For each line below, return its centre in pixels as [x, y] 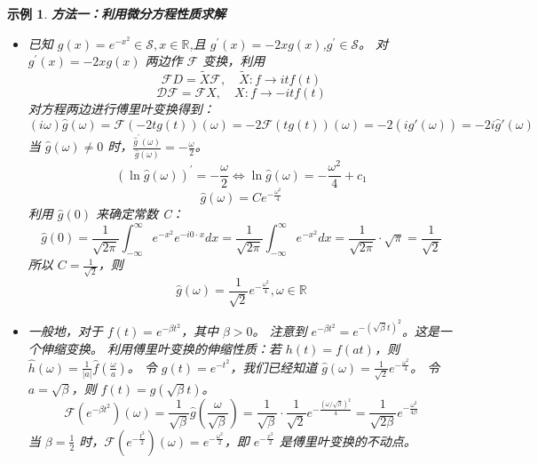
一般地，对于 [65, 331]
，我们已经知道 [274, 367]
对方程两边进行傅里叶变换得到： [121, 108]
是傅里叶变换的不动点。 [348, 440]
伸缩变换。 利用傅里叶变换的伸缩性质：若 [161, 349]
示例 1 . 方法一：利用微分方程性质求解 [116, 13]
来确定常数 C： [140, 214]
